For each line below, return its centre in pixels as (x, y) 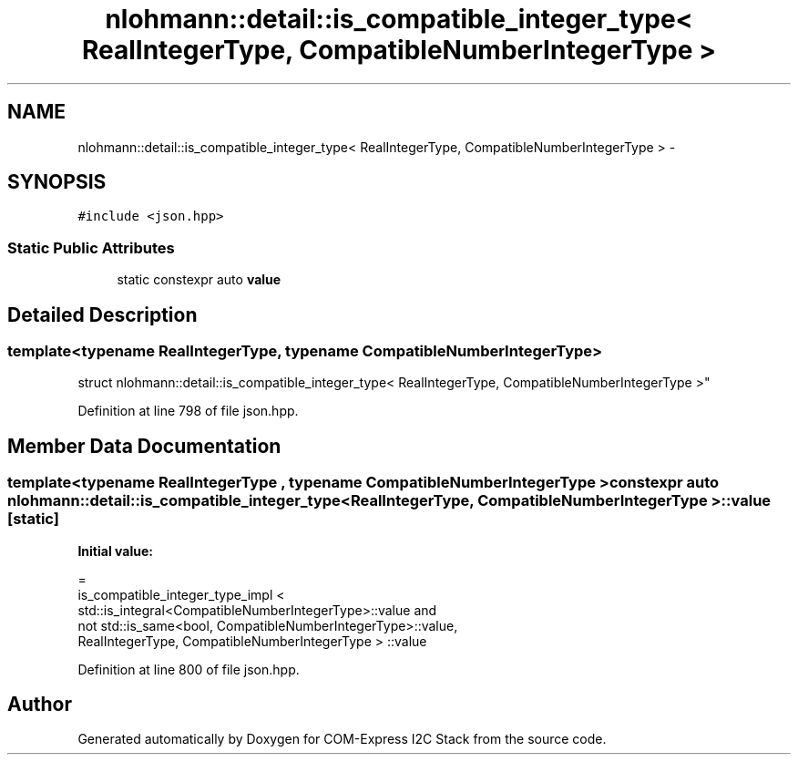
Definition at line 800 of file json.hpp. (189, 669)
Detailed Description (102, 314)
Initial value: (115, 551)
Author (40, 705)
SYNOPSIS (57, 182)
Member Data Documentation (144, 446)
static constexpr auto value (199, 280)
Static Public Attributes (91, 247)
